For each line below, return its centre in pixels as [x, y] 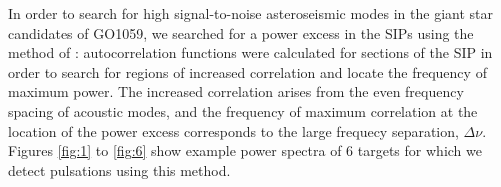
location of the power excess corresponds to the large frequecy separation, [233, 130]
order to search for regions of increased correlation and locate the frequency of [247, 71]
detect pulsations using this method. [119, 169]
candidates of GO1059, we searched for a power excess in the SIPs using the [241, 32]
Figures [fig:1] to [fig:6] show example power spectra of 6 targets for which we [245, 150]
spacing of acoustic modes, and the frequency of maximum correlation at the [243, 110]
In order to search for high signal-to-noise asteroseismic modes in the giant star [250, 13]
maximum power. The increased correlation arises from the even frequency [236, 91]
